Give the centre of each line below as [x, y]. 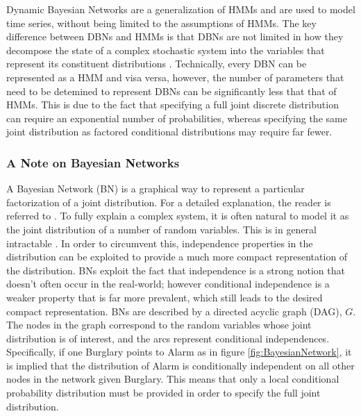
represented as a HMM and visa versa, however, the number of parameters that [175, 77]
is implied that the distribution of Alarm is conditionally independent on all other [180, 365]
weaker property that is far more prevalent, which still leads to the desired [165, 297]
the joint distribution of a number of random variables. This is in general [161, 229]
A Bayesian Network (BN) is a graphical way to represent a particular [156, 189]
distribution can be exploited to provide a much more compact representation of [177, 257]
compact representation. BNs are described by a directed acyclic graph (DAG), [174, 311]
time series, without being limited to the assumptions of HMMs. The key [161, 23]
